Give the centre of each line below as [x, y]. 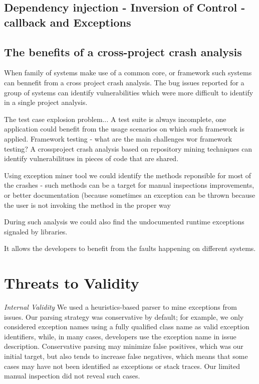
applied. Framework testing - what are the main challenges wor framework [118, 138]
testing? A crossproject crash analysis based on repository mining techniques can [128, 148]
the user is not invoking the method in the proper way [87, 205]
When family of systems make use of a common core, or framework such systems [128, 73]
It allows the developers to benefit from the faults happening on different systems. [130, 248]
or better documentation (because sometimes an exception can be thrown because [130, 195]
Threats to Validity [72, 283]
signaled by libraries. [36, 231]
